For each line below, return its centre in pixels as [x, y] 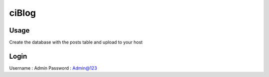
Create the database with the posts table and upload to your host [76, 42]
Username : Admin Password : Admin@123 [53, 68]
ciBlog [23, 13]
